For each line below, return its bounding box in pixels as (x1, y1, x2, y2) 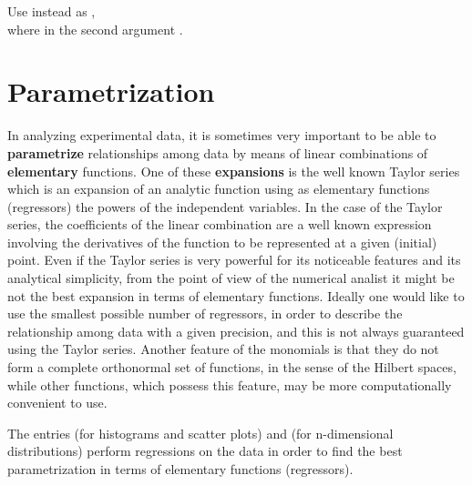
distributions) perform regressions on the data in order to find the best (7, 441, 403, 460)
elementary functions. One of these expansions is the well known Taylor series (7, 161, 460, 180)
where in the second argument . (7, 19, 183, 38)
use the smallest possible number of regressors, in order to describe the (7, 304, 403, 323)
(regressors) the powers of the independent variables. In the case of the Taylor (7, 197, 443, 216)
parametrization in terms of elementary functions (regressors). (7, 460, 354, 478)
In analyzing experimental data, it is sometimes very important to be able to (7, 126, 436, 145)
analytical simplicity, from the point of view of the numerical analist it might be (7, 268, 455, 288)
